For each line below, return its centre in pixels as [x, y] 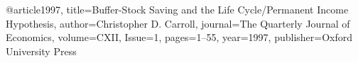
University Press [41, 51]
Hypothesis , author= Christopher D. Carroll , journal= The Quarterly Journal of [178, 23]
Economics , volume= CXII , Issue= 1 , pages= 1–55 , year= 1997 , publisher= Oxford [179, 37]
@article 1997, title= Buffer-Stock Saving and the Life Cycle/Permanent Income [177, 9]
